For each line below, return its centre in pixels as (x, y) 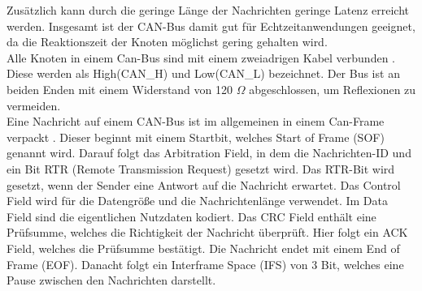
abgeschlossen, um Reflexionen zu (333, 89)
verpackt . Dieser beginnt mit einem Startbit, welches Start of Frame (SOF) (196, 137)
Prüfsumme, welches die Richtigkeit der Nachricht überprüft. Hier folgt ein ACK (207, 232)
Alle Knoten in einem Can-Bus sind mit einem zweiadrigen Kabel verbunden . (201, 57)
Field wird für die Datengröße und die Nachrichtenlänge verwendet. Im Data (198, 201)
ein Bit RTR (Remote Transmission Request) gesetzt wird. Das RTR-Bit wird (201, 168)
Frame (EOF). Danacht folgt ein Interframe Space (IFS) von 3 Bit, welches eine (205, 264)
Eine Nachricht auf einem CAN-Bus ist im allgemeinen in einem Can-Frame (196, 121)
